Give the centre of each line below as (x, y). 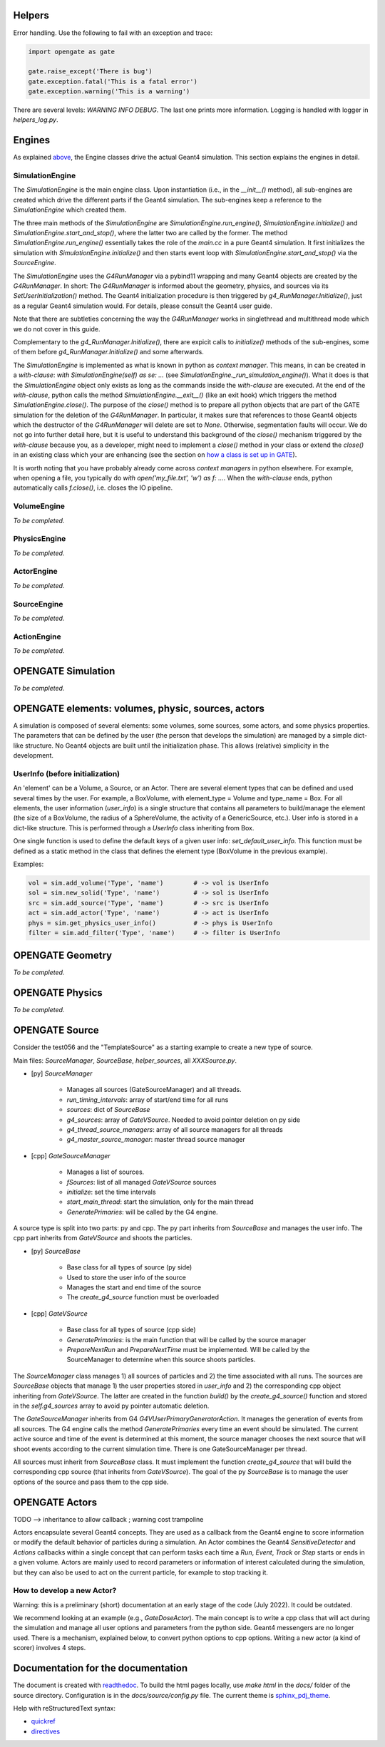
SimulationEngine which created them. (70, 210)
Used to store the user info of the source (127, 1277)
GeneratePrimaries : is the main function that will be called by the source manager (186, 1339)
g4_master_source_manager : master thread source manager (156, 1140)
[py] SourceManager (62, 1073)
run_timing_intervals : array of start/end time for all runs (148, 1099)
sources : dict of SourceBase (108, 1110)
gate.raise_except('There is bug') (90, 72)
